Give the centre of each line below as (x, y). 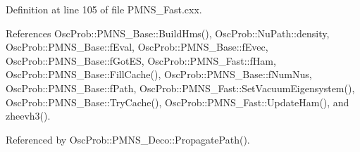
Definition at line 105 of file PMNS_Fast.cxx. (104, 9)
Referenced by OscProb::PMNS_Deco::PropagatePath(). (128, 139)
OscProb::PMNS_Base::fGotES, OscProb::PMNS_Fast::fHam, (141, 60)
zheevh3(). (28, 116)
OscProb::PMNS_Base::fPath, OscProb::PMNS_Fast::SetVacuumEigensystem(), (180, 88)
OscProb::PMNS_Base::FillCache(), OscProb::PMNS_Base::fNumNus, (159, 74)
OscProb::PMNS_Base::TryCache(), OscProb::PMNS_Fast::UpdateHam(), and (178, 102)
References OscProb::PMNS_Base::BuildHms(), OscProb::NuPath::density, (168, 33)
